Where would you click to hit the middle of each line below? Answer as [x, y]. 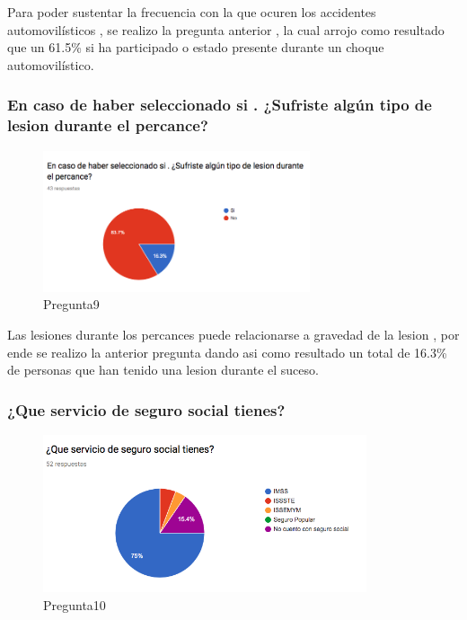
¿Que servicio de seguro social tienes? [146, 409]
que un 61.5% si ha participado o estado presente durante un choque [196, 47]
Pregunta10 [75, 605]
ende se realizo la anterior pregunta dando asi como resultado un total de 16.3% [227, 352]
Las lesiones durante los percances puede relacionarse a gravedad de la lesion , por [233, 334]
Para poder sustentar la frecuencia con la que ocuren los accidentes [192, 12]
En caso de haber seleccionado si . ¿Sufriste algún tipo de [220, 105]
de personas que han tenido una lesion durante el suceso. [163, 370]
